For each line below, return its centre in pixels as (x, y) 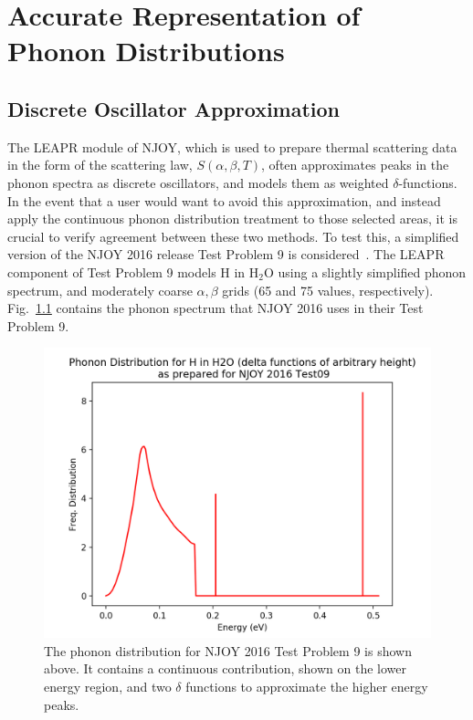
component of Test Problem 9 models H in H (133, 271)
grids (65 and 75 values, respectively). (328, 290)
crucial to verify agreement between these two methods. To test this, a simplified (233, 236)
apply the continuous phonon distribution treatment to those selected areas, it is (232, 219)
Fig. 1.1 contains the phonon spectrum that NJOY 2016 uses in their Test (215, 308)
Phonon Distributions (146, 51)
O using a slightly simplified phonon (365, 271)
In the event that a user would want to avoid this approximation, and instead (224, 200)
